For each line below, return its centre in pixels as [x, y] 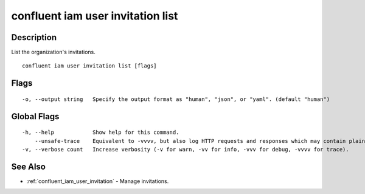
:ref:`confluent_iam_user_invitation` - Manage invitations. [98, 181]
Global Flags [35, 116]
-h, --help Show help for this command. [101, 133]
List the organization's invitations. [53, 52]
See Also [28, 166]
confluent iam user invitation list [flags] [90, 66]
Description [34, 37]
